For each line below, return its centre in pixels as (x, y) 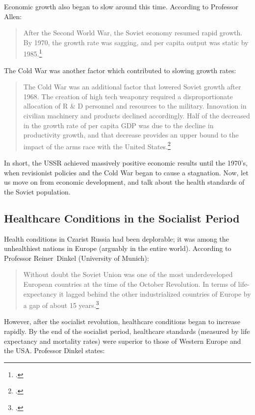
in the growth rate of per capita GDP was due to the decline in (118, 125)
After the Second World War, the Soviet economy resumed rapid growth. (133, 33)
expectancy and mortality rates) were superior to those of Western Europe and (123, 341)
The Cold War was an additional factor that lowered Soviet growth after (132, 87)
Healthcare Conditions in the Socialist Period (122, 218)
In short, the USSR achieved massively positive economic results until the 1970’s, (126, 163)
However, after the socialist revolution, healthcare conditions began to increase (122, 321)
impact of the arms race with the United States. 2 (97, 145)
